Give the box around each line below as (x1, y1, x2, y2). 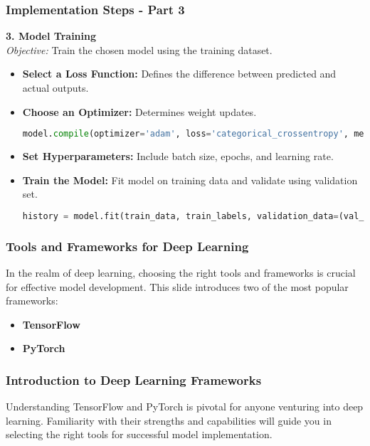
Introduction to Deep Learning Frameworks (6, 371, 262, 388)
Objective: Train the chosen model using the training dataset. (6, 42, 273, 57)
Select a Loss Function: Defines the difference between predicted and (22, 66, 337, 81)
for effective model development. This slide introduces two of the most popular (6, 279, 349, 294)
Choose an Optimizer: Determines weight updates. (22, 104, 257, 119)
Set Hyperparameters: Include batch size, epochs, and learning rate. (22, 149, 334, 164)
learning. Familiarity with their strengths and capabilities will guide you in (6, 413, 332, 428)
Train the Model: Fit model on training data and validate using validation (22, 172, 358, 187)
